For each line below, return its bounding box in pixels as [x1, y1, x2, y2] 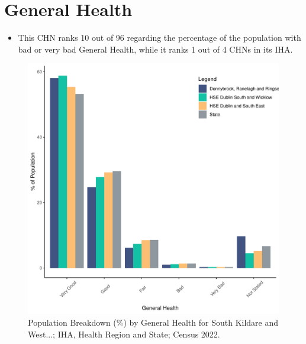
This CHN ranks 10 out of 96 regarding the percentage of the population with [18, 31, 301, 44]
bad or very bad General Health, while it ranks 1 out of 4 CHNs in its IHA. [18, 43, 293, 55]
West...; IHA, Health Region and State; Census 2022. [28, 327, 220, 340]
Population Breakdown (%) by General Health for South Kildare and [28, 316, 279, 328]
